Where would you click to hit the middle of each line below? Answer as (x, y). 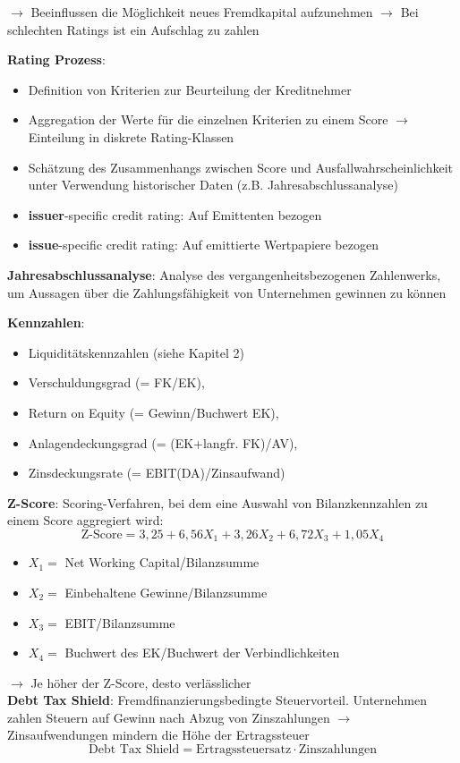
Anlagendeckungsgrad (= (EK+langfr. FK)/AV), (163, 442)
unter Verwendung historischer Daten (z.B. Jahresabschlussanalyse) (213, 185)
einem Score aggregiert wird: (85, 520)
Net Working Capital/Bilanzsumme (162, 562)
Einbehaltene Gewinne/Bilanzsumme (166, 592)
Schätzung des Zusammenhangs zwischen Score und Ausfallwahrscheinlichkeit (240, 167)
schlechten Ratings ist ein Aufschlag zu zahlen (133, 29)
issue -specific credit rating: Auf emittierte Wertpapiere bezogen (203, 245)
